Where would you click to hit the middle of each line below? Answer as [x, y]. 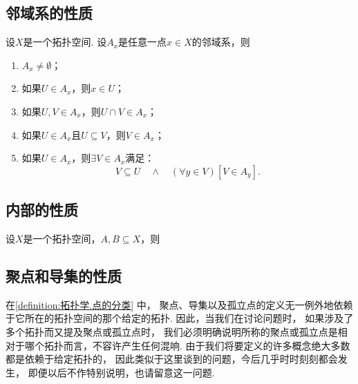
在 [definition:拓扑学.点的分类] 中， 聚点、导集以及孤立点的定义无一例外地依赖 [179, 304]
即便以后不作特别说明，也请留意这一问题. [121, 372]
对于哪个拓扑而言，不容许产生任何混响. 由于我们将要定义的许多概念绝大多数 [178, 345]
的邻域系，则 [221, 42]
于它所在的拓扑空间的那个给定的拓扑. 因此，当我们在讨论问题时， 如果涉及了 [180, 318]
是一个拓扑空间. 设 [65, 42]
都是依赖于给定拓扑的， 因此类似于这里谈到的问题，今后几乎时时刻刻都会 [172, 359]
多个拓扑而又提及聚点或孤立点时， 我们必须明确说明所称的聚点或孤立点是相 [177, 331]
